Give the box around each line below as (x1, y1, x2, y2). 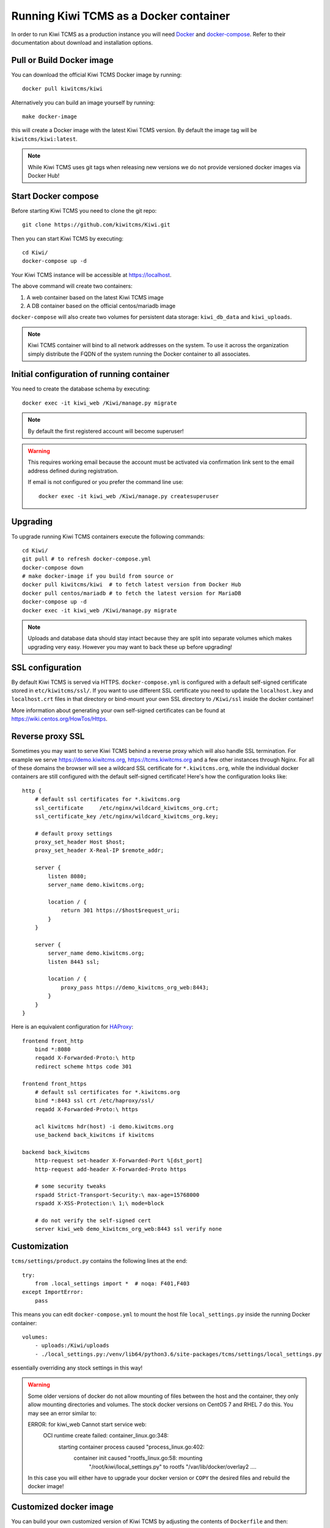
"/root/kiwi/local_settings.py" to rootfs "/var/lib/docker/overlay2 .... (89, 1463, 257, 1470)
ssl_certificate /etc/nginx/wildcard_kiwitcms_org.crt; (34, 804, 219, 811)
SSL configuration (11, 662, 82, 672)
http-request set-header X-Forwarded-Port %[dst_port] (34, 1157, 203, 1164)
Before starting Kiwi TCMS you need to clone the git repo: (11, 207, 157, 214)
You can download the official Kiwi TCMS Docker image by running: (11, 71, 182, 78)
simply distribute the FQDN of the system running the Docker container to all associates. (28, 350, 251, 358)
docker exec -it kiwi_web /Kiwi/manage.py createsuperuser (38, 493, 219, 499)
